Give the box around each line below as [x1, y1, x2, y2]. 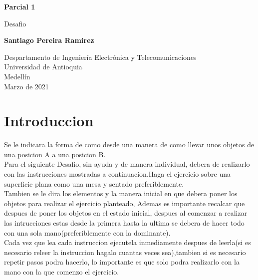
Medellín [4, 71, 30, 81]
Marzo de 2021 [4, 81, 49, 91]
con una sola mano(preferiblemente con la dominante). [4, 227, 171, 238]
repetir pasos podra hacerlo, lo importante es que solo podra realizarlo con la [4, 257, 240, 267]
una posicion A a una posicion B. [4, 149, 106, 159]
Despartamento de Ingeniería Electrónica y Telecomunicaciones [4, 51, 197, 62]
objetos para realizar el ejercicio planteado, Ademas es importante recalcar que [4, 198, 245, 208]
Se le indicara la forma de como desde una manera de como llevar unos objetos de [4, 139, 255, 150]
